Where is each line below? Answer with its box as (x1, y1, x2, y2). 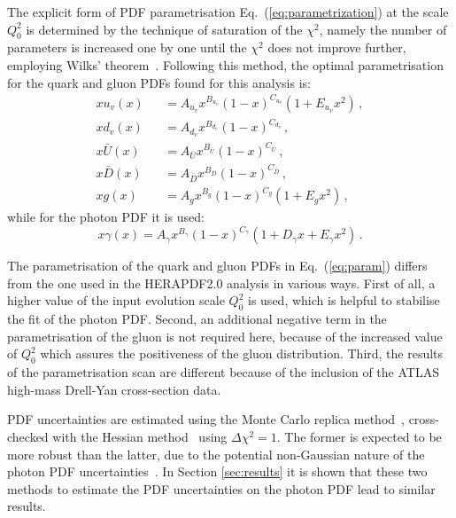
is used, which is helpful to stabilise (248, 291, 440, 310)
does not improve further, (267, 38, 406, 57)
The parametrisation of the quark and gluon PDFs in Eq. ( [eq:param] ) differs (7, 256, 428, 275)
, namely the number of (319, 20, 447, 38)
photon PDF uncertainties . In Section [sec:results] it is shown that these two (7, 462, 428, 481)
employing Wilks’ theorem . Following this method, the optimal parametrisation (7, 55, 444, 74)
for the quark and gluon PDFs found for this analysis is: (7, 73, 311, 91)
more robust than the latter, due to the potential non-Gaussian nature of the (7, 444, 425, 463)
